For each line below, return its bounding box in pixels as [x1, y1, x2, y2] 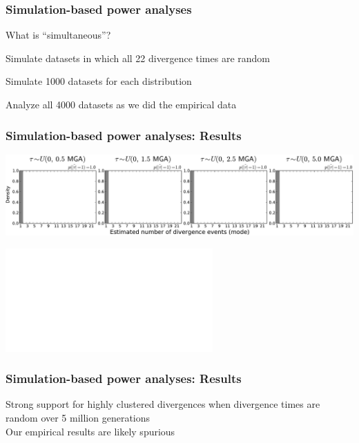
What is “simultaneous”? [6, 28, 111, 42]
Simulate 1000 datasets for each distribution [6, 74, 192, 88]
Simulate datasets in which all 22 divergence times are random [6, 50, 270, 65]
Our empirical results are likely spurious [6, 424, 175, 438]
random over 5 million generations [6, 410, 151, 424]
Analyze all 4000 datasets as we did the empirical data [6, 97, 237, 111]
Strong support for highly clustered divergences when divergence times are [6, 397, 320, 411]
